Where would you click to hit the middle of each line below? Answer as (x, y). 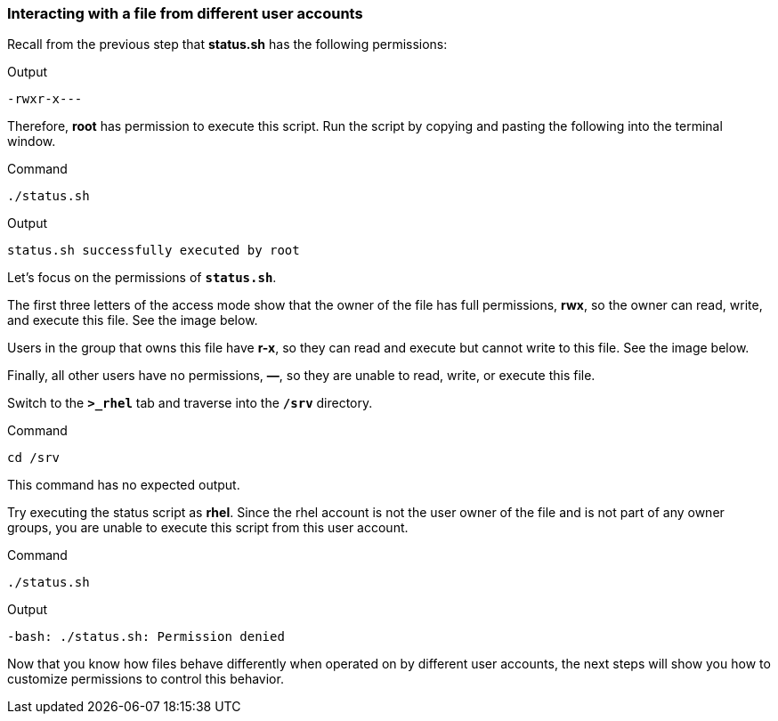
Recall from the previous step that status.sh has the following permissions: (227, 45)
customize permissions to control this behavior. (146, 679)
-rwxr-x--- (45, 99)
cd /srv (34, 458)
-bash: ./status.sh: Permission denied (146, 637)
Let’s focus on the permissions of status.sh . (142, 278)
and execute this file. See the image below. (133, 320)
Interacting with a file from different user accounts (185, 13)
